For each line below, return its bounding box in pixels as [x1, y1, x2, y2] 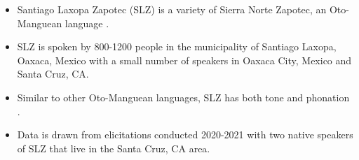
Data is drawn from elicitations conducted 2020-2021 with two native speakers [17, 127, 353, 142]
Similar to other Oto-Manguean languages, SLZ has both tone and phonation [17, 89, 350, 104]
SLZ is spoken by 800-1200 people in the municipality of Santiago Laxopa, [17, 39, 337, 54]
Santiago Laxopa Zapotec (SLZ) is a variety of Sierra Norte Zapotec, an [17, 2, 327, 16]
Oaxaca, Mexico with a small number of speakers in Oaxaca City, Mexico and [17, 52, 352, 67]
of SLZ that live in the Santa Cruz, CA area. [17, 140, 210, 155]
